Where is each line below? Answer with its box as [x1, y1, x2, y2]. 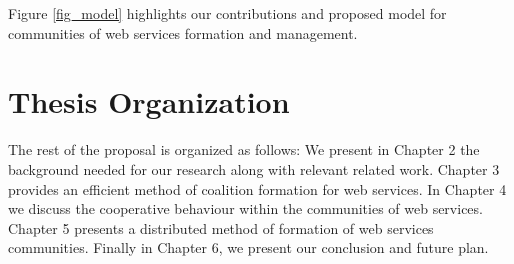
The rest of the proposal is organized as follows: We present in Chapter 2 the [8, 139, 480, 160]
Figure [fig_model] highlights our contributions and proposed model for [8, 3, 447, 23]
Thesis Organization [8, 81, 290, 122]
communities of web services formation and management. [8, 22, 358, 43]
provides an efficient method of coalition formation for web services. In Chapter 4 [8, 178, 507, 199]
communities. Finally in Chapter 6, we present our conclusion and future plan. [8, 237, 489, 258]
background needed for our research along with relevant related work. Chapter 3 [8, 158, 500, 179]
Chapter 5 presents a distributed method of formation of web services [8, 217, 434, 238]
